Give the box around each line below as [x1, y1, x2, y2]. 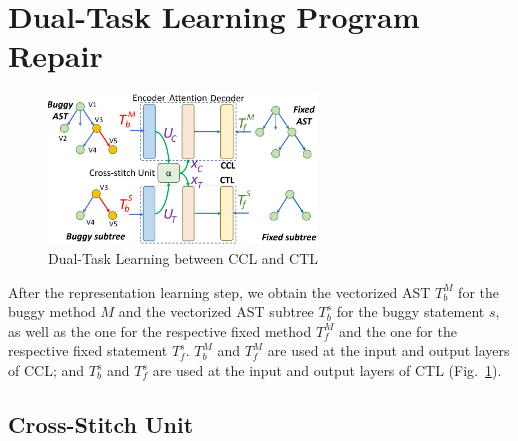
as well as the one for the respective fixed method [8, 320, 312, 341]
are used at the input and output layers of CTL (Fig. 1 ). [152, 360, 502, 381]
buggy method [8, 301, 96, 322]
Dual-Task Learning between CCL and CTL [48, 248, 318, 269]
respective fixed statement [8, 340, 168, 361]
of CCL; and [8, 360, 85, 381]
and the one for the [339, 320, 457, 341]
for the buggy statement [336, 301, 485, 322]
